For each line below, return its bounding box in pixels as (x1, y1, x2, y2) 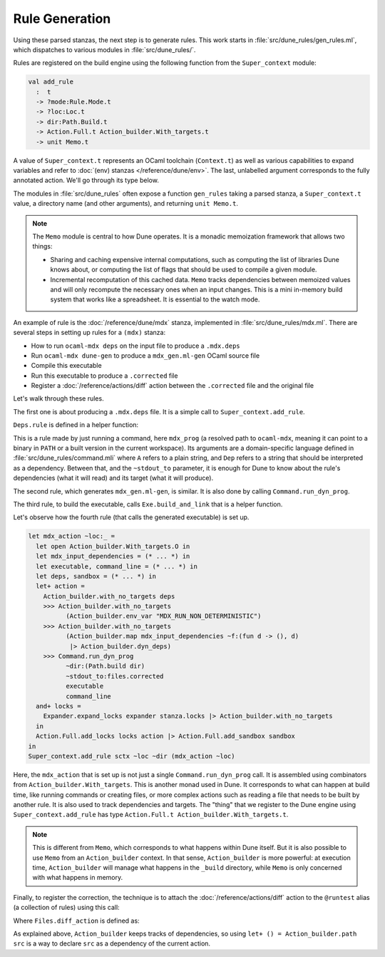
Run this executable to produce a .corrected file (31, 371, 178, 380)
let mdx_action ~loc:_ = (28, 532, 115, 541)
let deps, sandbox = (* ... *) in (36, 572, 157, 580)
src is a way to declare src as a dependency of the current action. (13, 939, 210, 948)
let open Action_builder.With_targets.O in (36, 542, 190, 550)
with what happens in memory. (32, 873, 123, 882)
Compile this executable (31, 361, 103, 370)
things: (32, 242, 53, 251)
